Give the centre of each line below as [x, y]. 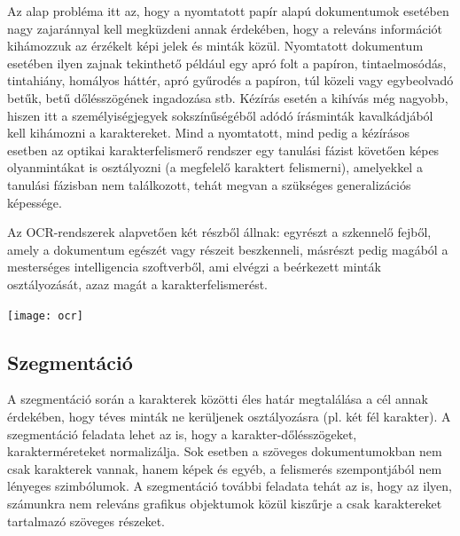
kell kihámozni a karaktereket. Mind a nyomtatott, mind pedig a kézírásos [209, 133]
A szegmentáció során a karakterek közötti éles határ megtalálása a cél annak [218, 399]
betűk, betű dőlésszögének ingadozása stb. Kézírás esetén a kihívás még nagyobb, [228, 97]
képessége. [35, 202]
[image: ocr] [45, 315]
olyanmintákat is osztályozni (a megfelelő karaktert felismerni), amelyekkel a [215, 167]
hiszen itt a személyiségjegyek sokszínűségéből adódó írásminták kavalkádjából [220, 115]
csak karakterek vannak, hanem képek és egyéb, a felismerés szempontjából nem [225, 468]
